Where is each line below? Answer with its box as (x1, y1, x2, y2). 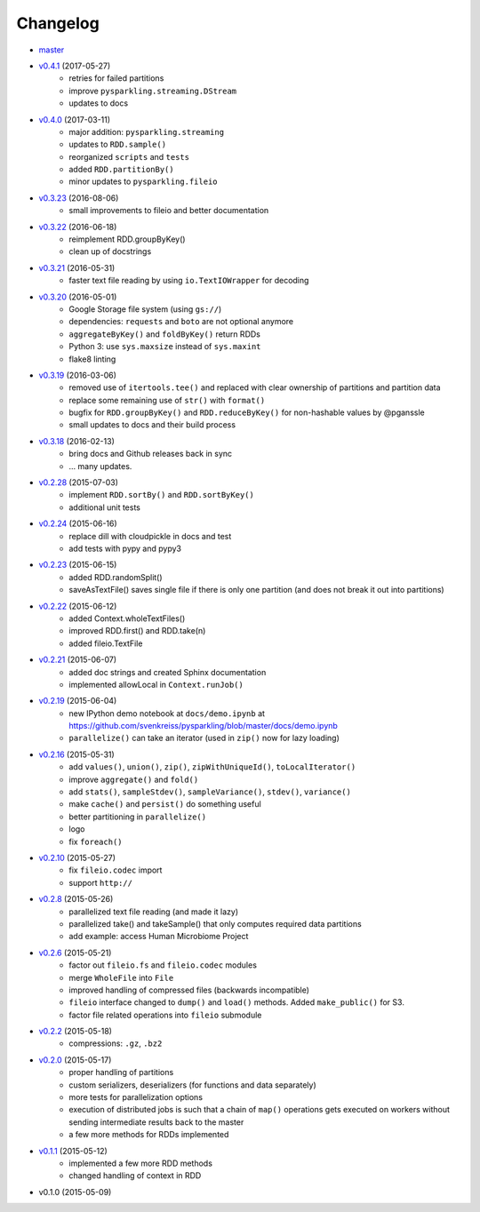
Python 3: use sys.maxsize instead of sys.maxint (68, 341, 261, 352)
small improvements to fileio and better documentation (68, 205, 269, 216)
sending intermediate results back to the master (68, 1116, 244, 1128)
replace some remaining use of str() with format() (68, 395, 266, 405)
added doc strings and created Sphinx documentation (68, 666, 267, 677)
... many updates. (68, 460, 132, 471)
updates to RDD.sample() (68, 139, 167, 150)
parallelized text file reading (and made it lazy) (68, 906, 239, 917)
